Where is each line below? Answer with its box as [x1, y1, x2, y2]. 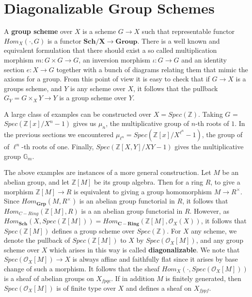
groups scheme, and [4, 83, 62, 93]
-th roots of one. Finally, [21, 141, 94, 152]
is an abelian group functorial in [79, 196, 175, 206]
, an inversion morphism [79, 54, 150, 64]
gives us [73, 118, 96, 128]
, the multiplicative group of [106, 118, 189, 128]
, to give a [210, 177, 240, 187]
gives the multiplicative [174, 141, 244, 152]
